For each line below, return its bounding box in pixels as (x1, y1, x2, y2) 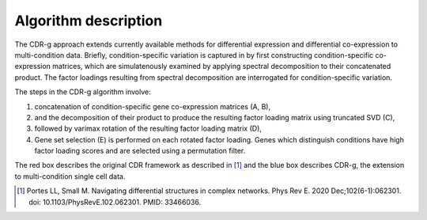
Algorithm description (14, 12, 163, 29)
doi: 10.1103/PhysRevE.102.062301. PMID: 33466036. (28, 197, 202, 207)
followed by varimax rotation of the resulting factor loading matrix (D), (34, 123, 263, 134)
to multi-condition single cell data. (14, 171, 126, 181)
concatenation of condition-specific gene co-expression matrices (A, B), (34, 101, 271, 111)
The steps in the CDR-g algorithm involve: (14, 87, 151, 97)
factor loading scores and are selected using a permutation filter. (34, 146, 246, 156)
